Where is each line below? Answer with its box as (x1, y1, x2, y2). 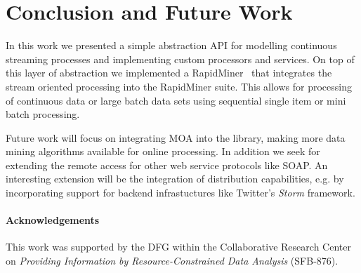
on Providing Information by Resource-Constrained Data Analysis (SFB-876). (6, 253, 339, 268)
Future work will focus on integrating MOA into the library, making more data (6, 130, 346, 145)
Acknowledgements (6, 213, 100, 227)
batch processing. (6, 107, 80, 121)
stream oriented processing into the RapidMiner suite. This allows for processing (6, 79, 352, 93)
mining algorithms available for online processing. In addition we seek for (6, 144, 320, 159)
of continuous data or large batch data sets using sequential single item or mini (6, 93, 346, 107)
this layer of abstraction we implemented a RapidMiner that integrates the (6, 65, 332, 80)
